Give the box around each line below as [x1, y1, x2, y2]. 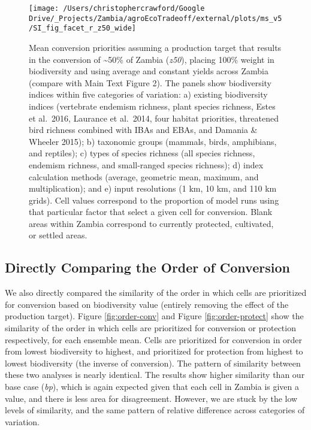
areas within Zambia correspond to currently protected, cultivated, [29, 217, 274, 229]
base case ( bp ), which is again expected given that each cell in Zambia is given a [5, 380, 300, 393]
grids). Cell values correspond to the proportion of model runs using [29, 193, 279, 206]
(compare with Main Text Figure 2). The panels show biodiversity [29, 76, 271, 89]
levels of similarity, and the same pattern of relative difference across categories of [5, 404, 305, 416]
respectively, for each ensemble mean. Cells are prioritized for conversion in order [5, 333, 303, 346]
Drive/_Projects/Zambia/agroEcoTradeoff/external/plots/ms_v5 [29, 14, 282, 23]
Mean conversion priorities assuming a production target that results [29, 41, 282, 53]
